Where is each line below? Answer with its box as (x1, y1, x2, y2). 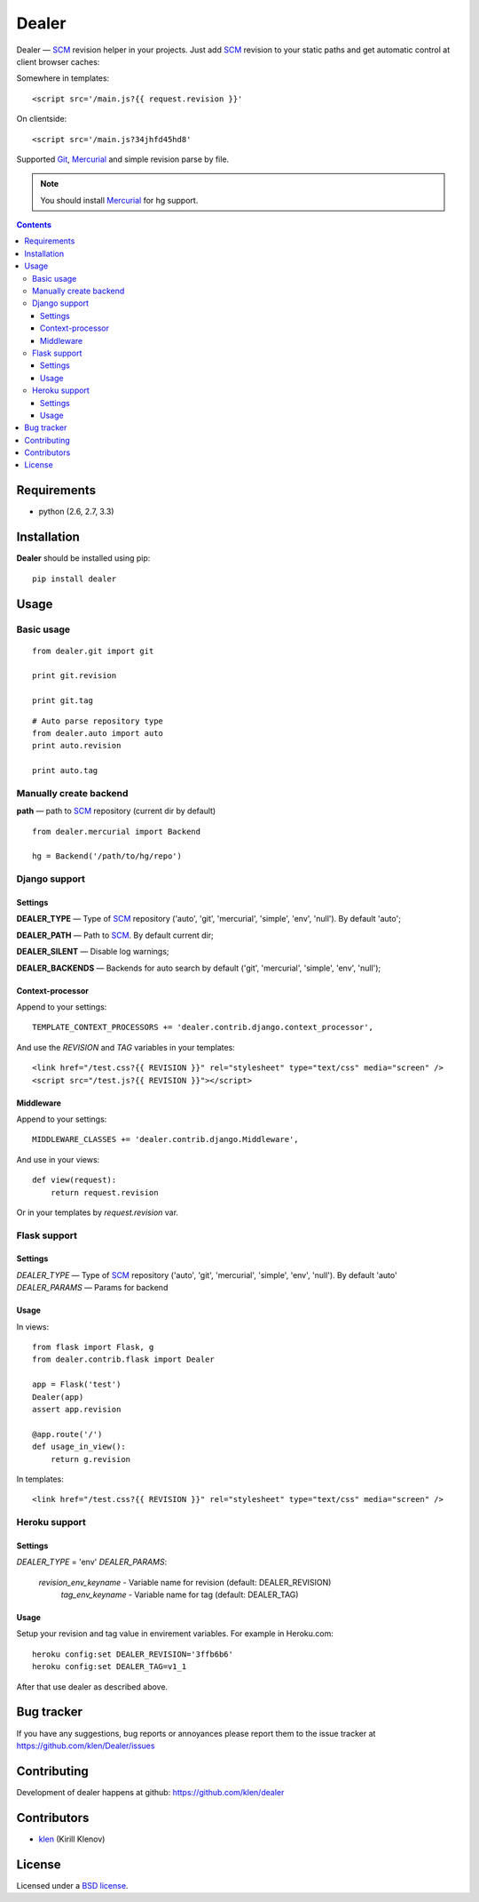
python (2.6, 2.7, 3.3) (38, 507, 114, 517)
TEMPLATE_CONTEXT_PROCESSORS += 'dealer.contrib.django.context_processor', (32, 1022, 374, 1033)
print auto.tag (32, 765, 98, 776)
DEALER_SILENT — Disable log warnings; (16, 947, 169, 957)
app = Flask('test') (32, 1379, 122, 1390)
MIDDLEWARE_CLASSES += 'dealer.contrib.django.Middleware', (32, 1134, 299, 1145)
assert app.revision (32, 1404, 122, 1414)
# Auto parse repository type (32, 715, 164, 726)
